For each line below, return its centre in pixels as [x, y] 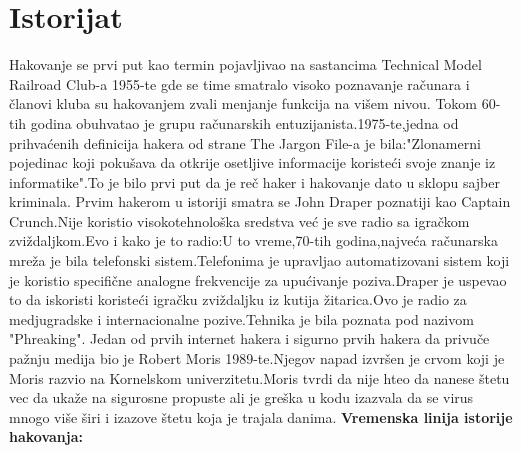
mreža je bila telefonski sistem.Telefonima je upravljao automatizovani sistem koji [259, 260]
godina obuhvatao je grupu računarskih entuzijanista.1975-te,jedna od [244, 122]
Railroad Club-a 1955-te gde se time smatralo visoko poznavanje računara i [239, 83]
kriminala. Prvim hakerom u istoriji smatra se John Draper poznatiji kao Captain [260, 201]
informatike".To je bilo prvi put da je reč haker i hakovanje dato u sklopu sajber [254, 181]
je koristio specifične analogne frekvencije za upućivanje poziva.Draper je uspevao [258, 279]
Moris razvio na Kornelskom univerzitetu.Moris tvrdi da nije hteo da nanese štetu [259, 377]
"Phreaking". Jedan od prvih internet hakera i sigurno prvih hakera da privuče [249, 338]
